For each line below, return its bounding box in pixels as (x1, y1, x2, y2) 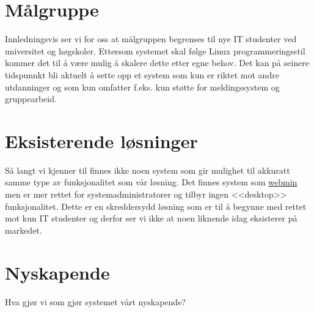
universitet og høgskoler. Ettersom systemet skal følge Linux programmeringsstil (5, 44, 305, 57)
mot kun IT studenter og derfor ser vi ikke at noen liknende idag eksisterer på (5, 212, 298, 225)
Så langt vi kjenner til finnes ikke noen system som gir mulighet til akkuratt (5, 163, 290, 176)
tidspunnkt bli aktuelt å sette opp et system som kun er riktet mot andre (5, 68, 279, 81)
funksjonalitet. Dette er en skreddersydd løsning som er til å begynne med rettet (5, 199, 307, 212)
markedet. (5, 223, 42, 236)
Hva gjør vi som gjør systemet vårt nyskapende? (5, 295, 186, 308)
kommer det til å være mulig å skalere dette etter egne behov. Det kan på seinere (5, 56, 309, 69)
